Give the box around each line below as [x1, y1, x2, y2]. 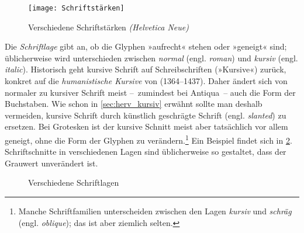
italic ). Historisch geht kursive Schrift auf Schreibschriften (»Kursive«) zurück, [5, 63, 286, 75]
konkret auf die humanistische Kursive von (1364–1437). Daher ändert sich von [5, 75, 288, 87]
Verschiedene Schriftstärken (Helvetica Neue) [28, 20, 189, 33]
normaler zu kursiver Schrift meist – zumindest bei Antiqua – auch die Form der [5, 86, 296, 98]
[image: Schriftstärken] [28, 4, 125, 12]
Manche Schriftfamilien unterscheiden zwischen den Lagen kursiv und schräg [18, 205, 292, 217]
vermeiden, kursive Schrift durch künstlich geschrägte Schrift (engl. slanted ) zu [5, 109, 286, 121]
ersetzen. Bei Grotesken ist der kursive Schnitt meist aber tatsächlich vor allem [5, 120, 288, 133]
